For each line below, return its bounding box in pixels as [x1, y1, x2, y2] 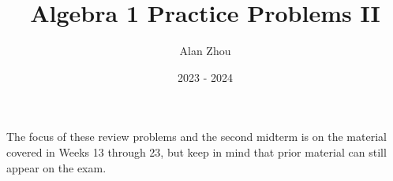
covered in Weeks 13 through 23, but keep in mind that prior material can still [6, 143, 387, 160]
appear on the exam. [6, 159, 107, 175]
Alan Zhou [179, 42, 231, 59]
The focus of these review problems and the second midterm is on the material [6, 128, 387, 145]
